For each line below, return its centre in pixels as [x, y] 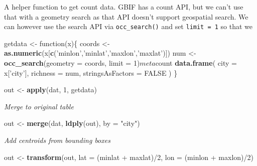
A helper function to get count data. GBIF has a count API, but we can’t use [124, 7]
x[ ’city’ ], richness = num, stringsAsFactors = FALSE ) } [91, 72]
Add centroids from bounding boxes [57, 140]
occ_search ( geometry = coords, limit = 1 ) [72, 63]
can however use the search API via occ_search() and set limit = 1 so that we [128, 26]
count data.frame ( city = [196, 63]
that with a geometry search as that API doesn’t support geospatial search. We [126, 16]
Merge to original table [39, 106]
